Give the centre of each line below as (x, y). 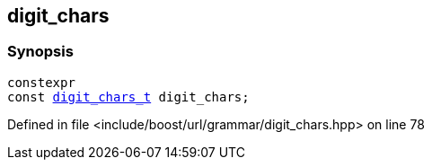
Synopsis (40, 52)
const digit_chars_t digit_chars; (128, 97)
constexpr (41, 82)
